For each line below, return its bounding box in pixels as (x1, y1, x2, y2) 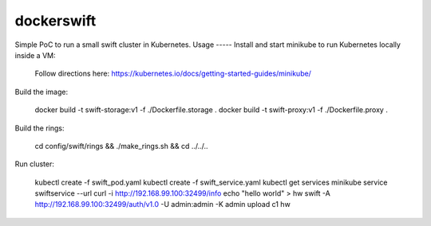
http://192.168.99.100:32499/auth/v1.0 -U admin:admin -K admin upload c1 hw (34, 200, 291, 209)
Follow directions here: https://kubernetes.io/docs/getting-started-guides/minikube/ (34, 68, 311, 79)
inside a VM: (14, 50, 56, 60)
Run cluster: (14, 159, 55, 169)
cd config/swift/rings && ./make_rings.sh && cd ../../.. (34, 141, 208, 150)
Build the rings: (14, 123, 65, 133)
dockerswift (14, 12, 97, 29)
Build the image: (14, 87, 68, 96)
